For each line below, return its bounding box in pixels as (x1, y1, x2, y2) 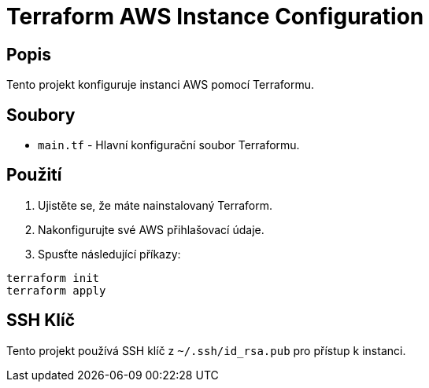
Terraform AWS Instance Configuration (6, 3, 424, 30)
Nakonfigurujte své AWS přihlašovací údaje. (38, 222, 264, 236)
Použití (6, 165, 62, 185)
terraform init (6, 271, 100, 284)
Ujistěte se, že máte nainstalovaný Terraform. (38, 198, 272, 212)
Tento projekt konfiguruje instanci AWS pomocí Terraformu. (6, 78, 315, 92)
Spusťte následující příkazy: (38, 247, 181, 261)
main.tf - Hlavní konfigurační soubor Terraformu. (38, 138, 300, 152)
